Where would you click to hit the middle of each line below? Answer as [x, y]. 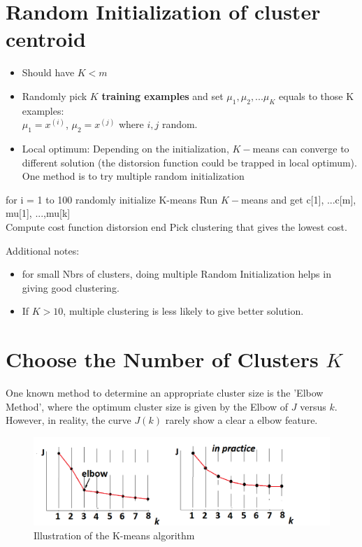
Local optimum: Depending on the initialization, [125, 149]
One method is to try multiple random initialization [133, 176]
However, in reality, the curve [68, 420]
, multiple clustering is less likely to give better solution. [183, 311]
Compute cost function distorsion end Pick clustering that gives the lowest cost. [176, 227]
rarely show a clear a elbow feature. [241, 420]
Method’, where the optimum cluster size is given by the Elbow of [147, 406]
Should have [48, 72]
